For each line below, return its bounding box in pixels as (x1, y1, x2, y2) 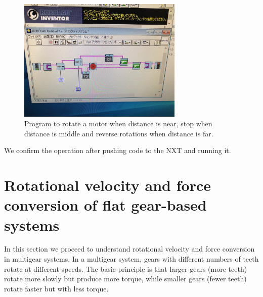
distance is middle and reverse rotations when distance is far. (24, 128, 213, 138)
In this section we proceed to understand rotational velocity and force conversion (4, 243, 255, 254)
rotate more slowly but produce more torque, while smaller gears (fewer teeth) (4, 273, 247, 284)
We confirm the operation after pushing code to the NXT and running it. (4, 145, 231, 156)
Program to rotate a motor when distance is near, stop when (24, 118, 212, 129)
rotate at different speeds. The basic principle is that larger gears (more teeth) (4, 263, 247, 274)
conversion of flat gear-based (4, 194, 207, 215)
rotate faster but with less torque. (4, 283, 109, 293)
